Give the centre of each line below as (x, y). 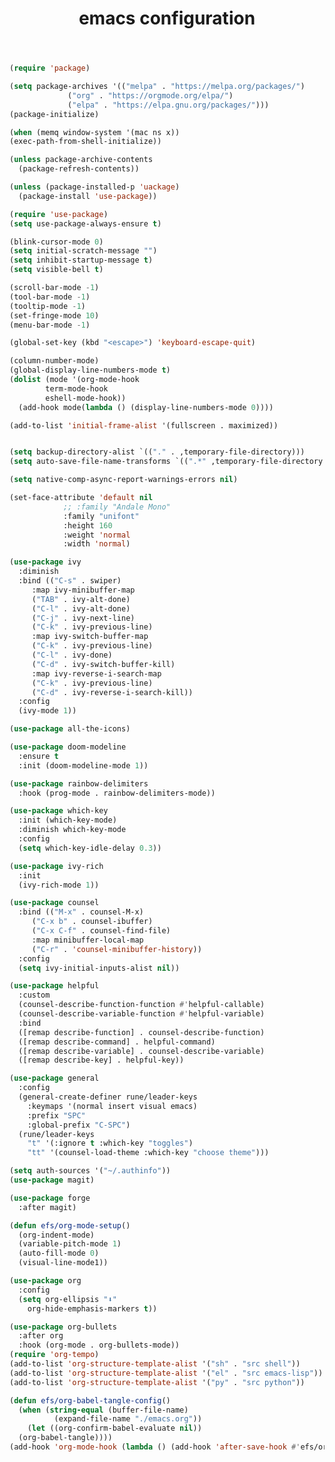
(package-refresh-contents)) (79, 169)
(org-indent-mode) (57, 1235)
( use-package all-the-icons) (70, 729)
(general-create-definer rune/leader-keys (108, 1097)
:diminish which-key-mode (72, 830)
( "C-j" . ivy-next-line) (83, 618)
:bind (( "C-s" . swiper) (70, 581)
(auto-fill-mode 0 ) (59, 1253)
